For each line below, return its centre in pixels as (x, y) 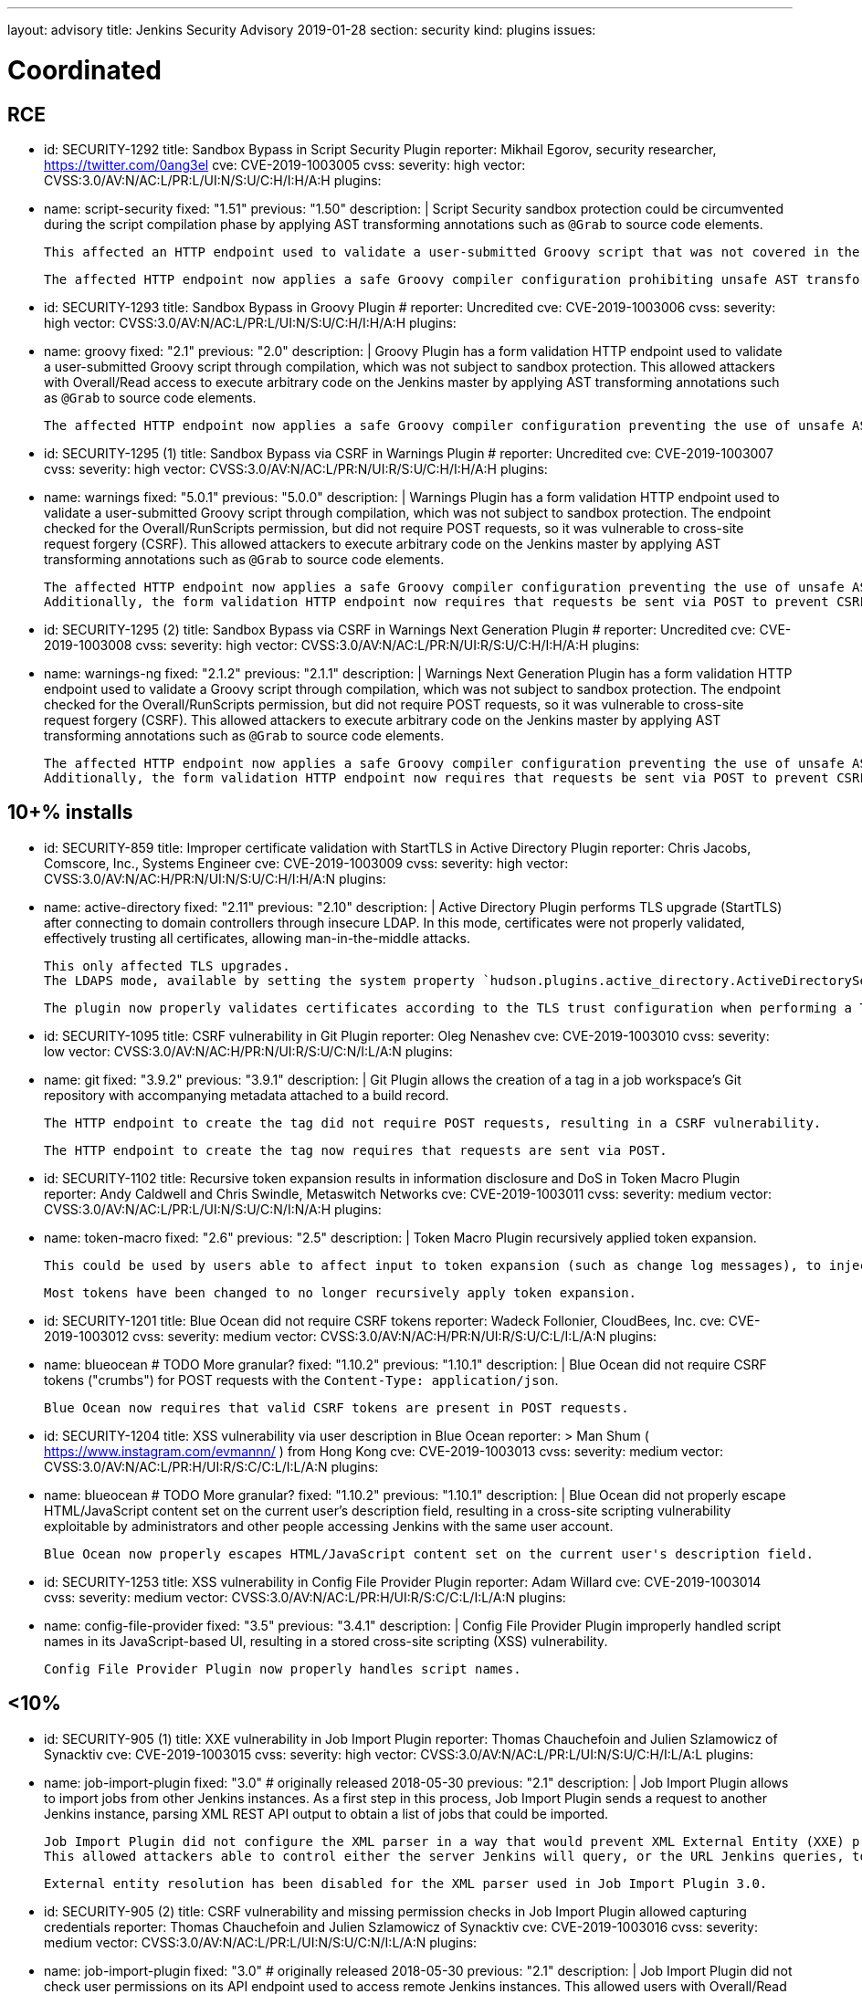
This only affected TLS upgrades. (167, 966)
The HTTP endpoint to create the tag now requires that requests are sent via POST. (356, 1150)
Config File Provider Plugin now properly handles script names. (283, 1669)
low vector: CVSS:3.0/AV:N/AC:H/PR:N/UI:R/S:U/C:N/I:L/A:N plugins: (248, 1051)
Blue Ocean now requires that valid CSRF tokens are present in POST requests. (336, 1407)
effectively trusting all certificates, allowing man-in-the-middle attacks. (257, 938)
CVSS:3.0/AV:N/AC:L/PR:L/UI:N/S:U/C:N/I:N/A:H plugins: (213, 1209)
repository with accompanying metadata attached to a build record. (247, 1095)
